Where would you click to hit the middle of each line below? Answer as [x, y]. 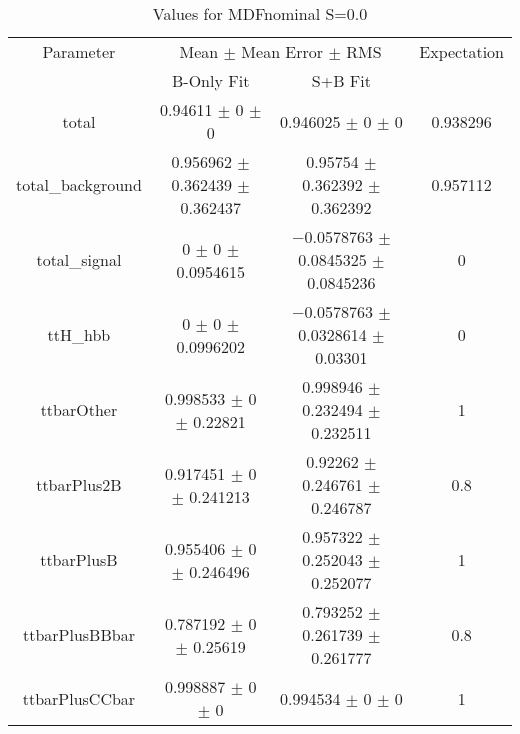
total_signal [79, 259]
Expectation [461, 51]
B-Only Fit [211, 80]
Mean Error [282, 51]
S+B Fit [341, 80]
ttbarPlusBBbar [78, 634]
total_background [79, 184]
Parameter [79, 51]
